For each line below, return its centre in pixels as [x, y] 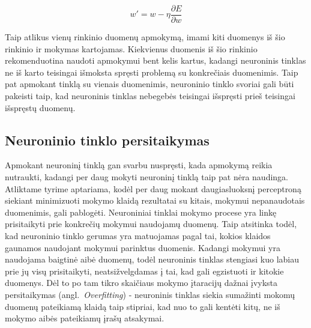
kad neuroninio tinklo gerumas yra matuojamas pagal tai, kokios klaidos [138, 235]
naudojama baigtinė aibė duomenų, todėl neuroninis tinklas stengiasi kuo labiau [152, 259]
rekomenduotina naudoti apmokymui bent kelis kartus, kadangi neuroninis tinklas [155, 60]
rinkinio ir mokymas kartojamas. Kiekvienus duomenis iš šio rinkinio [131, 48]
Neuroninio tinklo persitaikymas [107, 140]
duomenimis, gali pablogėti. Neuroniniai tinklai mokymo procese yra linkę [141, 212]
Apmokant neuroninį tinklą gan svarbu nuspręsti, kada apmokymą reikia [139, 165]
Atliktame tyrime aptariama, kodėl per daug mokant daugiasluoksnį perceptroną [153, 188]
